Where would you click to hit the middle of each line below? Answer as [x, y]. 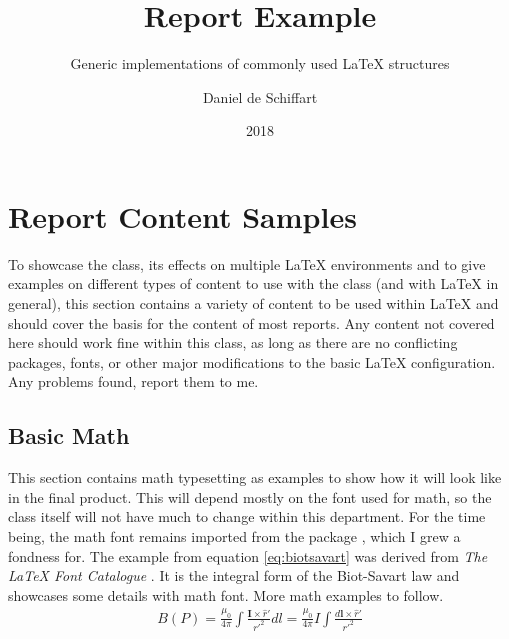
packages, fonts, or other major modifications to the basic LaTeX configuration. [252, 361]
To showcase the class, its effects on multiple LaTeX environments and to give [247, 263]
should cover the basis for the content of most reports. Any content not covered [251, 322]
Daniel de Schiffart [260, 96]
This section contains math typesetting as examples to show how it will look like [255, 477]
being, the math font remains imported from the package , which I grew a [234, 535]
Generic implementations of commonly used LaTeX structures [260, 63]
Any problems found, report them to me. [133, 381]
